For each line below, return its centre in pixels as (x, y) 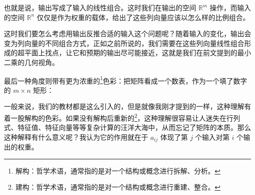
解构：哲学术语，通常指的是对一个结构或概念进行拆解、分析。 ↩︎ (118, 170)
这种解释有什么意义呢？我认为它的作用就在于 (76, 137)
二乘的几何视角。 (31, 62)
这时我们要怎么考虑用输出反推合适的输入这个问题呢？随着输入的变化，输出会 (127, 33)
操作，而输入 (230, 7)
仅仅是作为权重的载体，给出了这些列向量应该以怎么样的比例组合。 (143, 17)
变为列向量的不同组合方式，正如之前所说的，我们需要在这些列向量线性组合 (124, 43)
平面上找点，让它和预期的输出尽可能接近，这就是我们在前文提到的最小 (138, 53)
